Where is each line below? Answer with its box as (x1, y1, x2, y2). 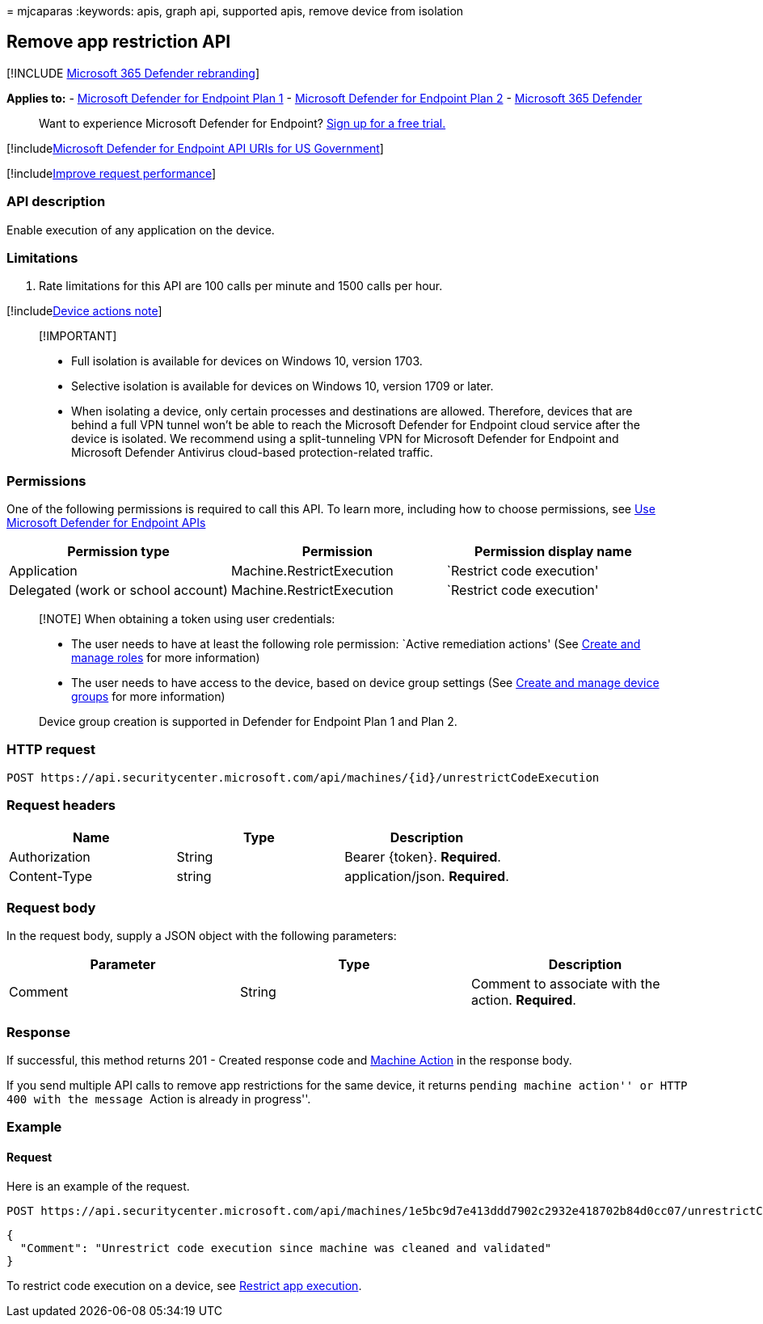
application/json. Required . (344, 867, 509, 884)
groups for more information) (71, 689, 226, 704)
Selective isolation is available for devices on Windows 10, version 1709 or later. (71, 379, 494, 394)
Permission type (67, 543, 170, 560)
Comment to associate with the (470, 976, 660, 993)
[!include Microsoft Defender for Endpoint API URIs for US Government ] (6, 141, 384, 155)
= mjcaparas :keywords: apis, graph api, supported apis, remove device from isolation (6, 4, 464, 18)
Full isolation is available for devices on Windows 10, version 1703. (71, 354, 423, 369)
